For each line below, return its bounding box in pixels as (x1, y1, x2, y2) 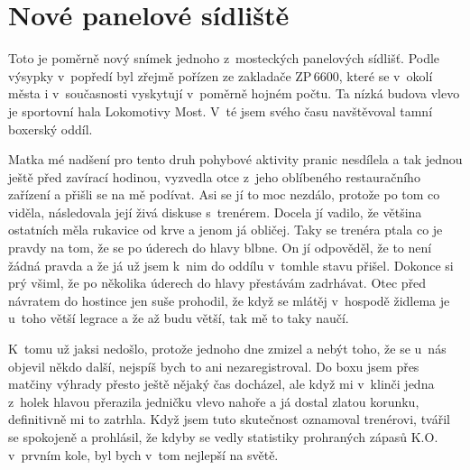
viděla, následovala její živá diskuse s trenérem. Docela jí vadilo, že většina (8, 202, 422, 221)
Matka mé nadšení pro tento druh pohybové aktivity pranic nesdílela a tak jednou (8, 150, 463, 169)
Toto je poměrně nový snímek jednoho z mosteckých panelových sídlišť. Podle (8, 49, 440, 68)
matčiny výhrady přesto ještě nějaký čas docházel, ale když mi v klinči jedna (8, 374, 435, 393)
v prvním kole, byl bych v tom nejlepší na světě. (8, 445, 279, 464)
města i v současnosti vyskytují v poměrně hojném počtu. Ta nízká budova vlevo (8, 84, 460, 103)
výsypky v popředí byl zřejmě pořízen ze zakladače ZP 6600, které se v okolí (8, 66, 433, 85)
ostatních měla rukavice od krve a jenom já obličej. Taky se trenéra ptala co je (8, 220, 443, 239)
